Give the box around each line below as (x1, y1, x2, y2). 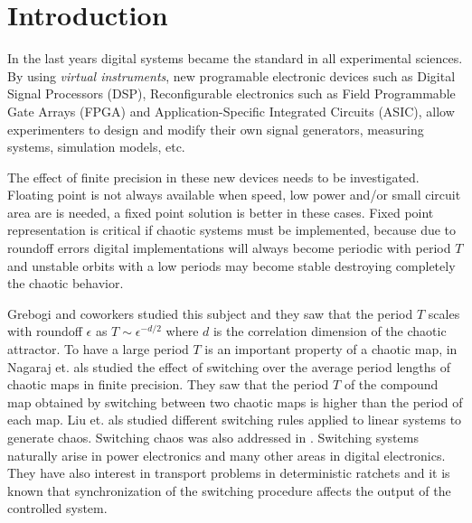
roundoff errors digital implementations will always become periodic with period (7, 238, 451, 257)
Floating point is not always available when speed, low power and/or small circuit (7, 185, 461, 204)
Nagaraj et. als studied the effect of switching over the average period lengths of (7, 357, 451, 376)
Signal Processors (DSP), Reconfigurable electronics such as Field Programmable (7, 84, 456, 103)
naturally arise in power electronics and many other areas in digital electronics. (7, 445, 446, 464)
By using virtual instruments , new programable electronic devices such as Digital (7, 66, 456, 85)
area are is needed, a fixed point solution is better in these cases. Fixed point (7, 202, 434, 221)
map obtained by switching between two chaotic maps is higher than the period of (7, 392, 463, 411)
